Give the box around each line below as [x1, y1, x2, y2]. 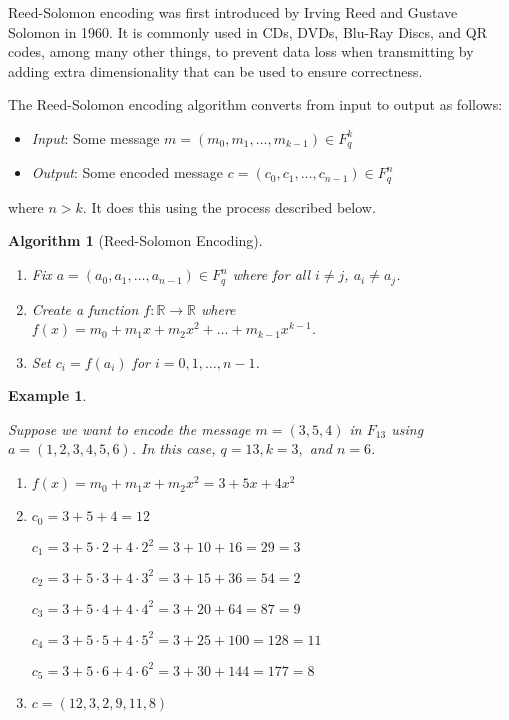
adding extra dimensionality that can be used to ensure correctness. [8, 60, 423, 81]
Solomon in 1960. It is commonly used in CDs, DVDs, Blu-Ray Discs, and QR [8, 21, 487, 42]
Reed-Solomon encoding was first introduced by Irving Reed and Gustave [8, 2, 458, 22]
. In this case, [131, 438, 216, 459]
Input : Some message [31, 127, 160, 148]
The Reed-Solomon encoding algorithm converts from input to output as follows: [8, 94, 503, 115]
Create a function [31, 298, 139, 319]
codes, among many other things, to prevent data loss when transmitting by [8, 41, 474, 62]
